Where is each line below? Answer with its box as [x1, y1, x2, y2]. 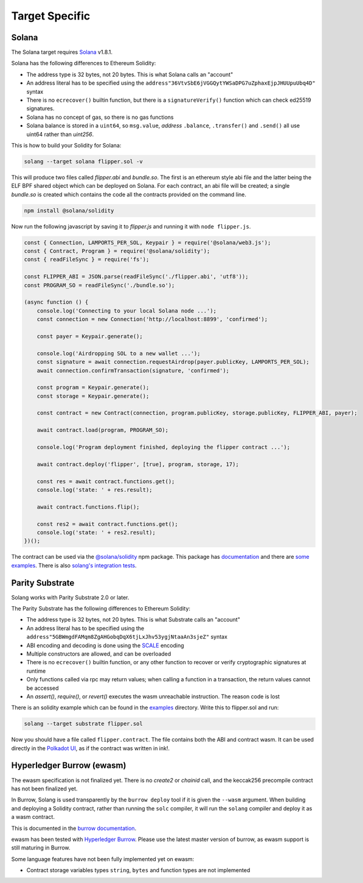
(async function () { [24, 299, 89, 306]
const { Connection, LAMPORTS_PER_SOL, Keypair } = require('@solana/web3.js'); [24, 239, 271, 246]
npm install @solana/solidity [24, 207, 114, 214]
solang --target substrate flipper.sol [24, 720, 143, 728]
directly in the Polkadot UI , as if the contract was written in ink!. [11, 744, 170, 752]
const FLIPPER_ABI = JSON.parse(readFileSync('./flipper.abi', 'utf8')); [24, 273, 249, 280]
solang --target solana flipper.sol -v [24, 158, 143, 165]
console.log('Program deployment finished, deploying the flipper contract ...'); [36, 444, 291, 451]
